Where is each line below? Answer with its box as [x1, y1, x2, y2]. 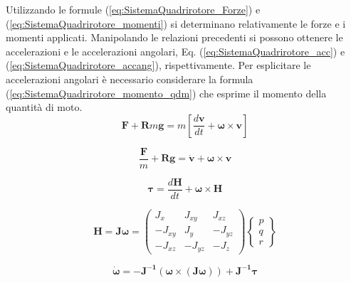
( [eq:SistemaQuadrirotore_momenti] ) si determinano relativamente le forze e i [6, 16, 346, 31]
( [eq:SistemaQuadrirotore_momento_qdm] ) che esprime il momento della [6, 85, 327, 100]
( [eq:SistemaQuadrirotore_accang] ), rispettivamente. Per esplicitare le [6, 58, 311, 73]
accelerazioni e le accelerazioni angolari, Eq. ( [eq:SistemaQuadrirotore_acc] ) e [6, 43, 345, 58]
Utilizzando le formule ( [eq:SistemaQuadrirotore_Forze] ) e [6, 2, 261, 16]
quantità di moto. [6, 100, 83, 114]
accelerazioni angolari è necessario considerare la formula [6, 71, 253, 86]
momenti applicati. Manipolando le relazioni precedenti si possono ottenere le [6, 30, 343, 45]
